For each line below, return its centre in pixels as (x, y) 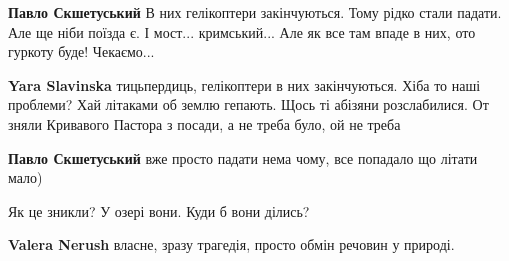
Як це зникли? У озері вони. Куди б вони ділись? (159, 210)
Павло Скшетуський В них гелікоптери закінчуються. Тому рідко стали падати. (255, 12)
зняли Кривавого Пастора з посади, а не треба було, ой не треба (204, 123)
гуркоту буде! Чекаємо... (81, 51)
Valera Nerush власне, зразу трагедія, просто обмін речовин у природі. (231, 244)
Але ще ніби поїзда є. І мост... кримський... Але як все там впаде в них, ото (242, 31)
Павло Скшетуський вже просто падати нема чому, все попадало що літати (243, 157)
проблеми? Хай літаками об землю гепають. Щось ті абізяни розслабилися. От (248, 104)
